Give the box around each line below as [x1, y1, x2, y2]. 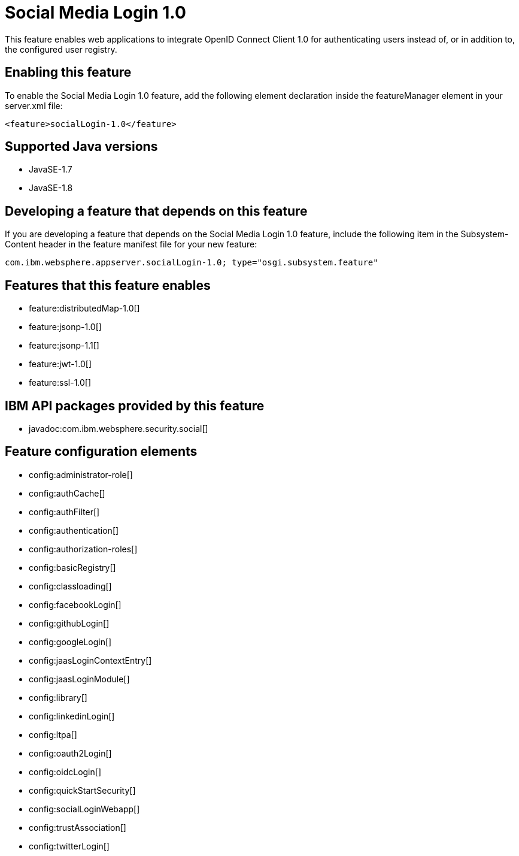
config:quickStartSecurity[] [29, 785, 136, 795]
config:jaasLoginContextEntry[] [29, 655, 152, 666]
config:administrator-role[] [29, 469, 133, 480]
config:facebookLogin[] [29, 599, 122, 610]
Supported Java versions [5, 139, 158, 155]
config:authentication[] [29, 525, 119, 536]
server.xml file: [5, 100, 63, 111]
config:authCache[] [29, 488, 105, 498]
